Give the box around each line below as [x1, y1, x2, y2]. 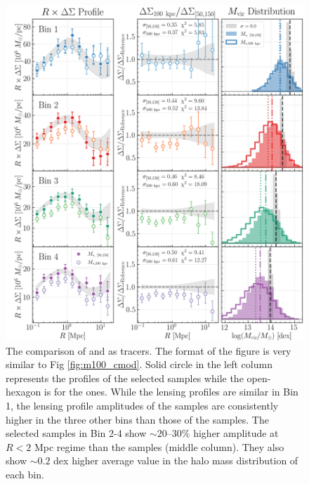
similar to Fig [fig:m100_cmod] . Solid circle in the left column [6, 357, 272, 372]
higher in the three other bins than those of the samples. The [6, 412, 269, 426]
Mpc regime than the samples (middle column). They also [34, 439, 284, 454]
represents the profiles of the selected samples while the [6, 370, 244, 385]
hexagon [6, 384, 41, 399]
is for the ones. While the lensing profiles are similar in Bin [44, 384, 298, 399]
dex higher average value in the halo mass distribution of [53, 453, 298, 468]
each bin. [6, 467, 44, 482]
